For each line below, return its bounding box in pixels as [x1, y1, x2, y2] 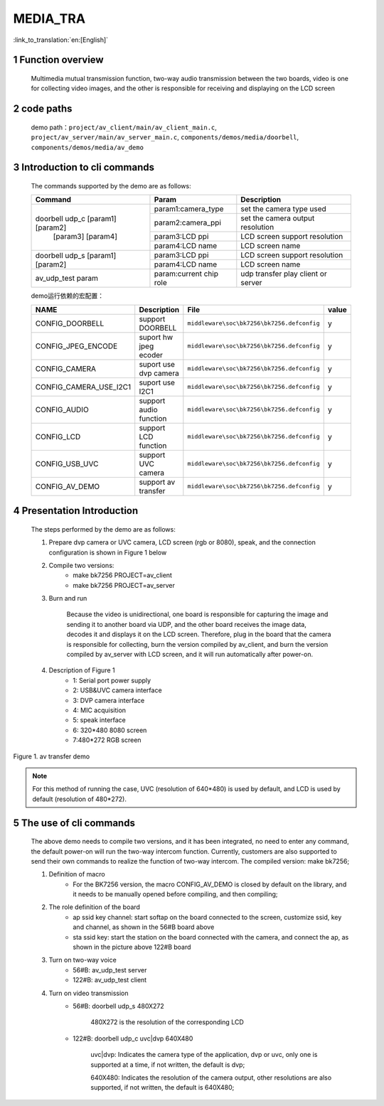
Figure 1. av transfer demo [13, 752, 90, 761]
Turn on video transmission [48, 989, 129, 997]
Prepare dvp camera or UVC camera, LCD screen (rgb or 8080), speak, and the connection [48, 538, 316, 547]
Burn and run [48, 594, 87, 603]
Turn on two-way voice [48, 956, 117, 965]
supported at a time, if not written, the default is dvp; [90, 1060, 245, 1069]
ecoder [139, 350, 164, 360]
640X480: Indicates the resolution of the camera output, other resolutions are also [90, 1073, 332, 1082]
